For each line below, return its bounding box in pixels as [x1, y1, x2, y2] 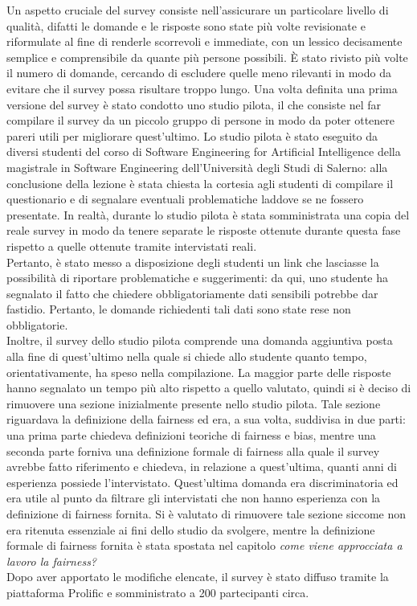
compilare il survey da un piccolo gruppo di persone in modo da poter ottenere [6, 112, 395, 129]
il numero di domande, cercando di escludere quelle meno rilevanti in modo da [6, 64, 391, 81]
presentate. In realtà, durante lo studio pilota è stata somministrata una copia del [6, 206, 410, 223]
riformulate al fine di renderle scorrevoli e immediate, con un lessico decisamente [6, 33, 403, 50]
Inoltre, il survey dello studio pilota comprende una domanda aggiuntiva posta [6, 332, 393, 349]
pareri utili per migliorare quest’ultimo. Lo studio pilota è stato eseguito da [6, 127, 378, 144]
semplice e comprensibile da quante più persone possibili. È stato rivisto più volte [6, 48, 408, 65]
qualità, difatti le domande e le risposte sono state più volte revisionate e [6, 17, 366, 34]
